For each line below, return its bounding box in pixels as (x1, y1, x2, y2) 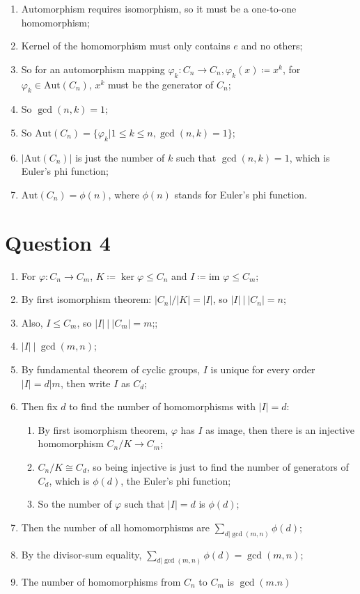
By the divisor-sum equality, (21, 547, 142, 561)
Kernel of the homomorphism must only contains (21, 38, 230, 53)
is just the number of (75, 150, 165, 164)
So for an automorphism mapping (21, 61, 165, 76)
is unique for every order (210, 362, 315, 377)
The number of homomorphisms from (21, 574, 181, 588)
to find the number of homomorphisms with (69, 399, 256, 414)
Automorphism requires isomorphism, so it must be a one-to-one (21, 1, 297, 15)
